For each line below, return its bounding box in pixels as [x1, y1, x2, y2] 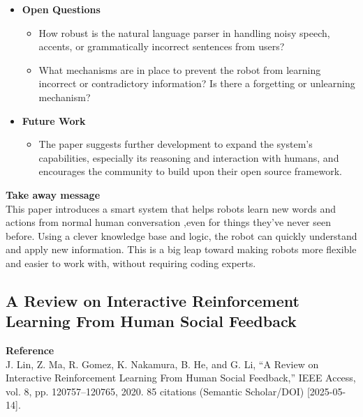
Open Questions [22, 2, 101, 16]
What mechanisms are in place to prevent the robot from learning [38, 62, 321, 77]
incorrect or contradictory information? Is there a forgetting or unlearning [38, 76, 355, 91]
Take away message [6, 187, 101, 202]
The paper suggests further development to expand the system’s [38, 137, 313, 151]
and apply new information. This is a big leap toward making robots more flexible [6, 242, 357, 257]
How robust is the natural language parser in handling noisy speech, [38, 25, 330, 40]
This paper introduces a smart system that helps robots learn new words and [6, 201, 336, 215]
